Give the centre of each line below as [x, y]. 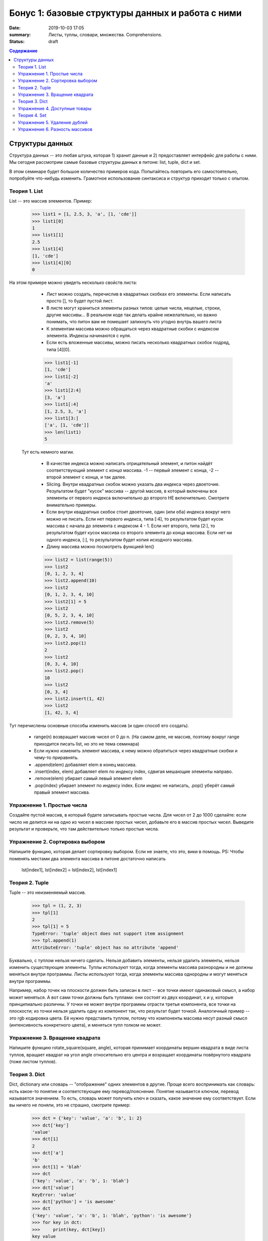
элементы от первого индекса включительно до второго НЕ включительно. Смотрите [138, 498]
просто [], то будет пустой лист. [80, 301]
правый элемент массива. [62, 792]
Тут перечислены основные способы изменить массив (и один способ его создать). [99, 725]
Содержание [23, 51]
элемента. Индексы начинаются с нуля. [89, 336]
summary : [20, 34]
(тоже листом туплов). [33, 1062]
